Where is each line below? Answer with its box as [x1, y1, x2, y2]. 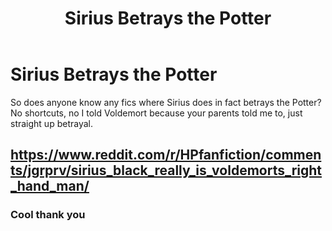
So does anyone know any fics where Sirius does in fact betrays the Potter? [10, 96, 322, 108]
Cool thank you [10, 208, 86, 222]
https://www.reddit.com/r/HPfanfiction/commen [10, 147, 322, 164]
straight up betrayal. [10, 117, 93, 129]
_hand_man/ [10, 178, 90, 195]
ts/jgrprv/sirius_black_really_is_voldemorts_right [10, 162, 323, 179]
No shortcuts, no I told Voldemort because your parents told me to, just [10, 107, 303, 119]
